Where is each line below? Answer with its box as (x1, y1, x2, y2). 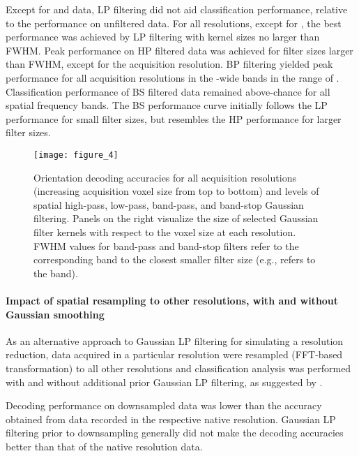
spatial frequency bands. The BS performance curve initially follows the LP (6, 98, 328, 112)
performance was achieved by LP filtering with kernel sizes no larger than (6, 29, 320, 44)
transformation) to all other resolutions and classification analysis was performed (6, 360, 351, 375)
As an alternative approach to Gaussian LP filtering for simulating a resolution (6, 333, 344, 348)
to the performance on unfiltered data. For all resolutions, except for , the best (6, 15, 342, 30)
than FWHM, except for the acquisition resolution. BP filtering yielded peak (6, 57, 333, 71)
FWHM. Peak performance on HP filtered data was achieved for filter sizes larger (6, 43, 353, 57)
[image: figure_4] (33, 149, 119, 160)
